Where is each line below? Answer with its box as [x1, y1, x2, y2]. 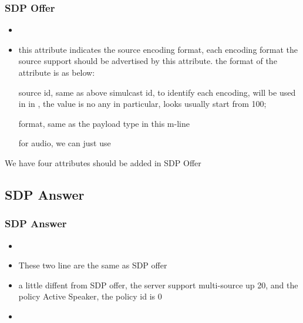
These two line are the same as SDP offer [18, 259, 167, 271]
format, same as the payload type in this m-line [18, 117, 190, 129]
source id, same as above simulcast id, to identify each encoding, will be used [18, 86, 296, 98]
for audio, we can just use [18, 137, 111, 149]
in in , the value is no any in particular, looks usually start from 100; [18, 97, 267, 110]
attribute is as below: [18, 66, 95, 78]
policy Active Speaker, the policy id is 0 [18, 290, 162, 302]
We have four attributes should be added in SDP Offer [5, 156, 201, 169]
